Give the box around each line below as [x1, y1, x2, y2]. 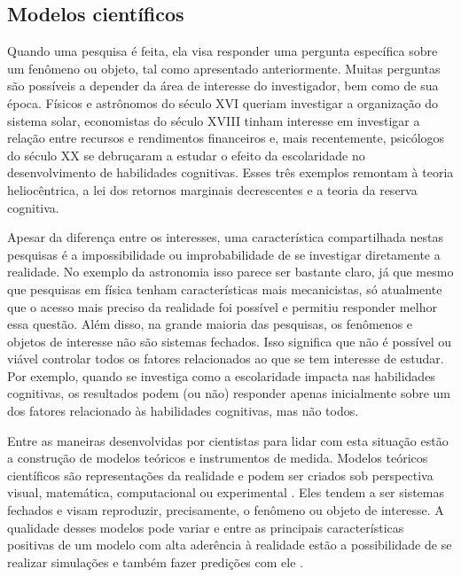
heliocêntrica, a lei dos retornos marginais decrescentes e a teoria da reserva [7, 180, 418, 199]
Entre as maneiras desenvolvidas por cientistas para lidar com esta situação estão [7, 431, 449, 449]
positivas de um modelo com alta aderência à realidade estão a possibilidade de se [7, 535, 452, 554]
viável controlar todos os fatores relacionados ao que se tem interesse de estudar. [7, 349, 444, 368]
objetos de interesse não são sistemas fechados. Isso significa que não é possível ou [7, 331, 452, 350]
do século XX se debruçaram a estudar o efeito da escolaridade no [7, 145, 365, 164]
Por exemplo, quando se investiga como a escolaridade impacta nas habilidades [7, 366, 435, 385]
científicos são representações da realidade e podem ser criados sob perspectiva [7, 465, 434, 484]
